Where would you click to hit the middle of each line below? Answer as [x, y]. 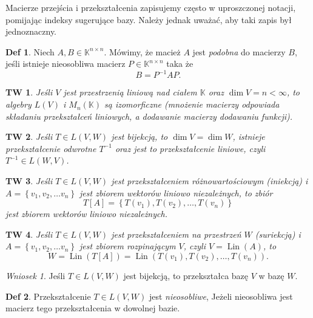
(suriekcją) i [278, 234]
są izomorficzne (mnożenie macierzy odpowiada [192, 104]
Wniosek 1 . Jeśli [35, 275]
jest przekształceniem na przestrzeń [176, 234]
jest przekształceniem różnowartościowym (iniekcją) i [210, 181]
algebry [19, 104]
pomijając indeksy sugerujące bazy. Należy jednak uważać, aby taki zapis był [149, 19]
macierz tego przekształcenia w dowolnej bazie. [93, 308]
